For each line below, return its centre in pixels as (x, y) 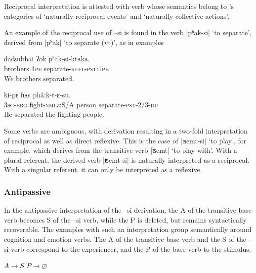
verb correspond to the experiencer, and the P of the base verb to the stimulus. (131, 249)
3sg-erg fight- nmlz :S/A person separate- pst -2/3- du (81, 104)
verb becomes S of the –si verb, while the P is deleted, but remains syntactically (126, 219)
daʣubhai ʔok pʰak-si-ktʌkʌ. (47, 59)
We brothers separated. (39, 78)
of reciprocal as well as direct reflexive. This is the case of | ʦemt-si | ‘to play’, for (125, 140)
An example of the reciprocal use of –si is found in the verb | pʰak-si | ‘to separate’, (128, 32)
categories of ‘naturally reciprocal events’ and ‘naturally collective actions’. (117, 16)
